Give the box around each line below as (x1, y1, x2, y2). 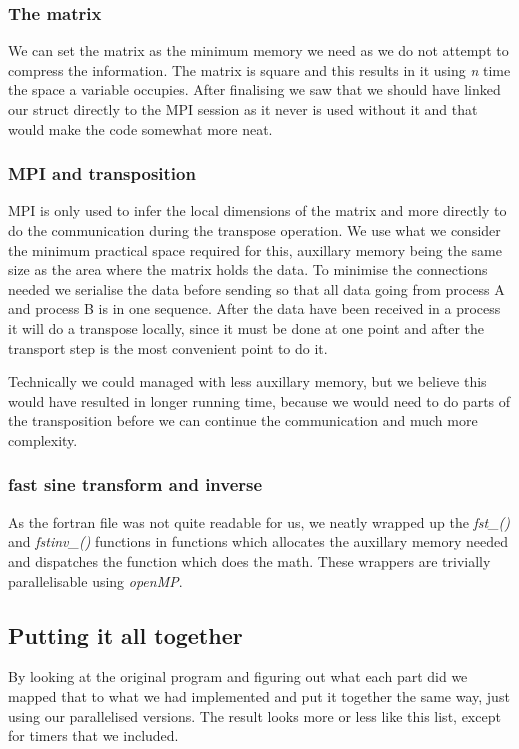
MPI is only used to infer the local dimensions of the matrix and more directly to (8, 200, 507, 221)
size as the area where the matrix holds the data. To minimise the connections (8, 259, 488, 280)
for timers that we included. (8, 725, 179, 746)
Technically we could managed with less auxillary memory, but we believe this (8, 371, 487, 392)
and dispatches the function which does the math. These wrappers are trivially (8, 550, 491, 571)
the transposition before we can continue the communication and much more (8, 410, 478, 431)
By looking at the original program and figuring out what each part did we (8, 666, 468, 687)
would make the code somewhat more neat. (8, 118, 273, 139)
